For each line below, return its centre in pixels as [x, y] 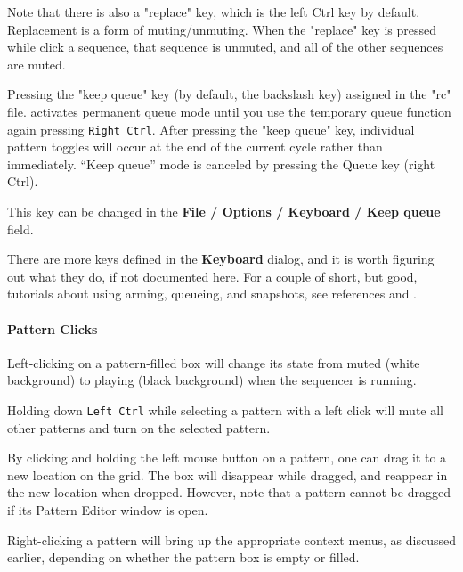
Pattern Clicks [53, 328]
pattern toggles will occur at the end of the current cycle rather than [195, 147]
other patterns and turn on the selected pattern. [139, 427]
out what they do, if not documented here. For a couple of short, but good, [212, 276]
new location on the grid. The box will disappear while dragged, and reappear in [227, 474]
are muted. [37, 64]
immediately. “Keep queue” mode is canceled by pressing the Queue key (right [221, 163]
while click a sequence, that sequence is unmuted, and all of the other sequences [225, 47]
